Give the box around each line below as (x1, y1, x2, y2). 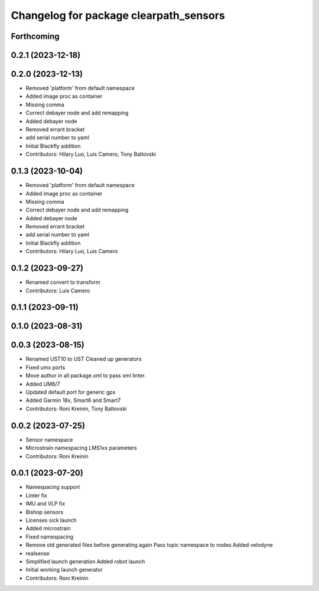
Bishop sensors (25, 508, 64, 515)
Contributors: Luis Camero (25, 287, 90, 294)
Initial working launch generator (25, 566, 103, 573)
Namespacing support (25, 484, 80, 491)
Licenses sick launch (25, 517, 77, 524)
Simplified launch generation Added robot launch (25, 558, 145, 565)
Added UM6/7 (25, 380, 60, 387)
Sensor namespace (25, 436, 73, 443)
